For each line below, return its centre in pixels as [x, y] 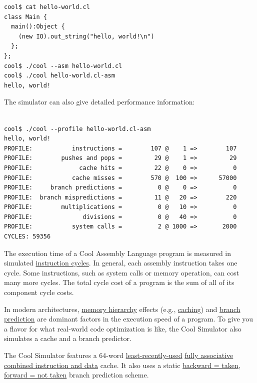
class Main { [25, 17]
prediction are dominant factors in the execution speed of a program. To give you [129, 319]
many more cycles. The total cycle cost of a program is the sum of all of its [119, 282]
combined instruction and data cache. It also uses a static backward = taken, [122, 365]
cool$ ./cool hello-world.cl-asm [59, 76]
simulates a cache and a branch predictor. [68, 338]
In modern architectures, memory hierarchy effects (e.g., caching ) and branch [122, 309]
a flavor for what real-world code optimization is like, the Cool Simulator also [123, 328]
